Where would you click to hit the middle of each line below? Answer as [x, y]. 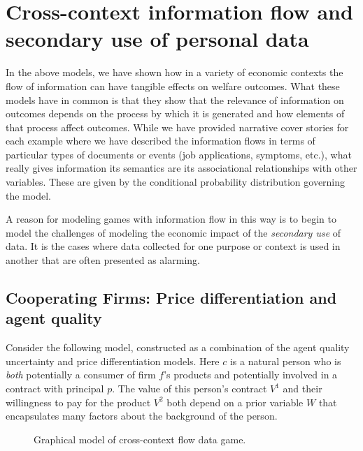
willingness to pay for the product [78, 402]
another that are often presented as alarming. [103, 260]
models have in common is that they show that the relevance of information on [175, 99]
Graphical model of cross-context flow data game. [140, 439]
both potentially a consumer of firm [81, 375]
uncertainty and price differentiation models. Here [113, 361]
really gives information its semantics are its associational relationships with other [181, 168]
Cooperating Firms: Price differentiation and [171, 298]
